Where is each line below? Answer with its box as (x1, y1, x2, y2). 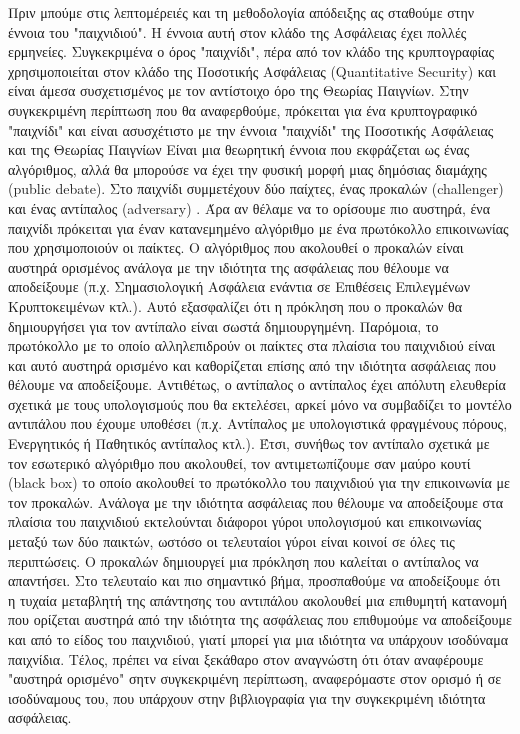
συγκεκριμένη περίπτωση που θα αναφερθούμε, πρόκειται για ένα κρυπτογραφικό (8, 99, 478, 120)
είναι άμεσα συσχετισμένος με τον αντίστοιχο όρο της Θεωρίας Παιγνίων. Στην (8, 80, 469, 101)
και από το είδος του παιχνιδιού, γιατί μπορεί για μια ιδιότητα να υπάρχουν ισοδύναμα (8, 629, 509, 649)
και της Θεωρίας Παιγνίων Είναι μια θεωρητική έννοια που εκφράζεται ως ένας (8, 139, 470, 160)
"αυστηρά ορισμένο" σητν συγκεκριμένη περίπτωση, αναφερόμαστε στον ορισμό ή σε (8, 668, 502, 689)
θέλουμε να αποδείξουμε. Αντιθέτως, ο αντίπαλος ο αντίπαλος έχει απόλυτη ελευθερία (8, 374, 506, 395)
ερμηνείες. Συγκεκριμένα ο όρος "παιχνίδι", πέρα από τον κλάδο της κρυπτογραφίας (8, 41, 495, 62)
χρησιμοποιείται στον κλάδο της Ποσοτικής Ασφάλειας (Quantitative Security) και (8, 60, 496, 81)
